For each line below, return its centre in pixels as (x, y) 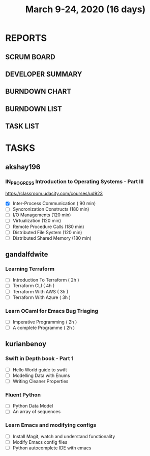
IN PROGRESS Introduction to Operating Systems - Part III (74, 182)
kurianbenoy (26, 344)
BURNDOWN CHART (38, 92)
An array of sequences (37, 412)
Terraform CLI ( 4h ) (34, 286)
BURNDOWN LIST (34, 109)
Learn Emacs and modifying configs (51, 425)
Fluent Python (23, 395)
